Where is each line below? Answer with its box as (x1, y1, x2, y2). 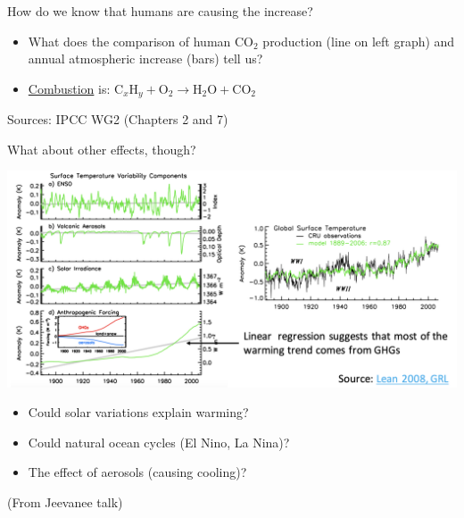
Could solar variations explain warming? (28, 403, 249, 422)
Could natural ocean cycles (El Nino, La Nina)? (28, 432, 290, 451)
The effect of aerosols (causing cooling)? (28, 463, 247, 481)
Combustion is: (28, 79, 111, 97)
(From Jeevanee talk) (7, 492, 123, 511)
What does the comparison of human (28, 31, 231, 50)
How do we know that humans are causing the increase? (7, 2, 313, 20)
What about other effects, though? (7, 139, 196, 158)
